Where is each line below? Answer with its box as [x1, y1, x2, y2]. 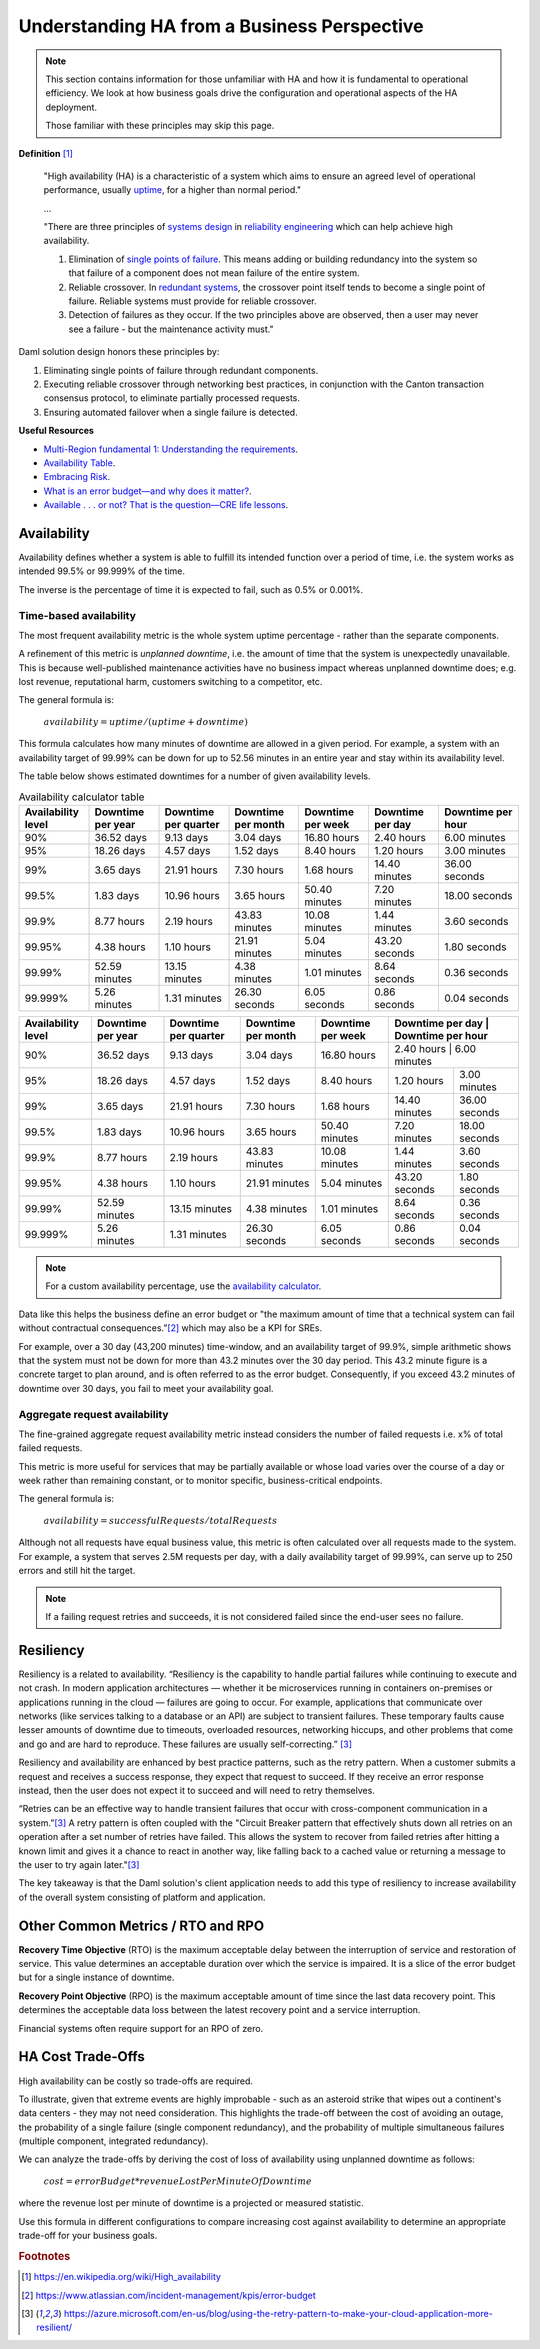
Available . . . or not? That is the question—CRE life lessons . [43, 499, 289, 511]
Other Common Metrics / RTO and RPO [18, 1917, 265, 1934]
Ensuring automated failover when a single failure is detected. [43, 406, 299, 418]
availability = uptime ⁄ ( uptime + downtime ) [43, 716, 249, 727]
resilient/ [36, 2321, 73, 2334]
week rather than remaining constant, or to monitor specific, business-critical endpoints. [18, 1475, 383, 1487]
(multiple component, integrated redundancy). [18, 2135, 209, 2147]
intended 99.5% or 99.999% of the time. [18, 565, 185, 577]
